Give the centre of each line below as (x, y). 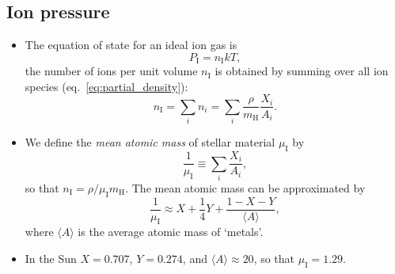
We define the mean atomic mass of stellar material (150, 142)
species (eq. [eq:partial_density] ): (106, 86)
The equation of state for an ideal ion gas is (131, 45)
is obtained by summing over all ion (302, 71)
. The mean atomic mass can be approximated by (245, 187)
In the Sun (51, 259)
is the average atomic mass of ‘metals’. (171, 232)
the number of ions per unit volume (111, 71)
